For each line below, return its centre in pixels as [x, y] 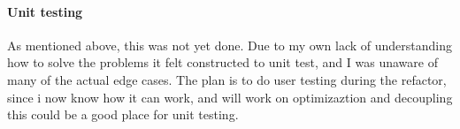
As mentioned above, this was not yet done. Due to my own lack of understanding [230, 45]
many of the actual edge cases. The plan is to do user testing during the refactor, [227, 79]
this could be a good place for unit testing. [123, 114]
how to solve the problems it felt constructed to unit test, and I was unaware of [222, 62]
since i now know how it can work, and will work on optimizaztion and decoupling [230, 97]
